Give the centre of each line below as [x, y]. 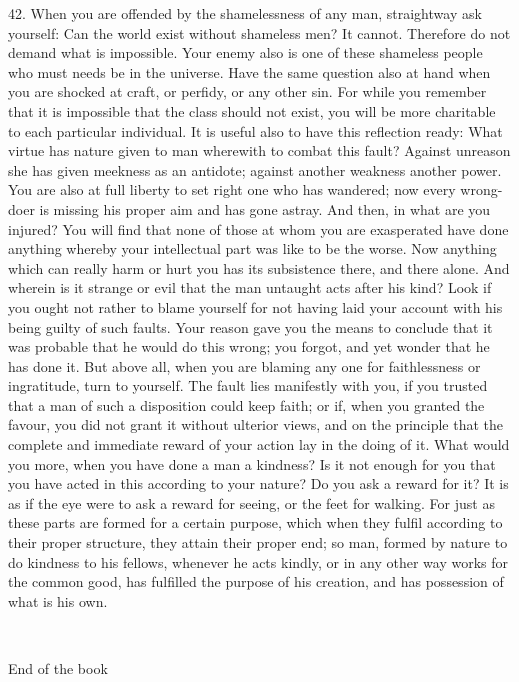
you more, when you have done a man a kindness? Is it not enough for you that [252, 463]
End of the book [58, 668]
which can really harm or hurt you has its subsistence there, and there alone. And [259, 267]
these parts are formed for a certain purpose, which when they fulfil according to [255, 522]
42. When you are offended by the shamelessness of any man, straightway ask [245, 13]
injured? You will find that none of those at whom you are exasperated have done [258, 228]
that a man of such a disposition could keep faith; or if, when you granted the [246, 404]
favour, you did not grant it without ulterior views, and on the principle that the [256, 424]
